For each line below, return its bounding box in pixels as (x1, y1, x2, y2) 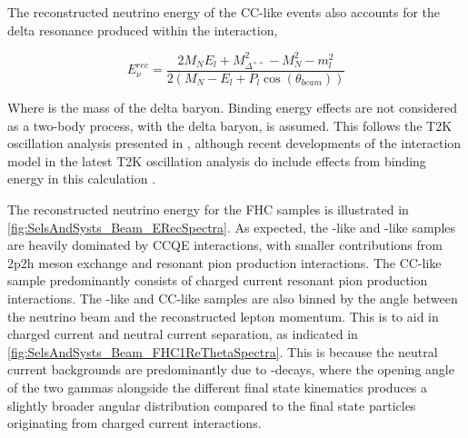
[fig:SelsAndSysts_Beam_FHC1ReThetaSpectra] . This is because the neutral (7, 342, 438, 361)
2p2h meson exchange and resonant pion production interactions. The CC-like (7, 253, 442, 272)
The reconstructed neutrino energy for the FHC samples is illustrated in (7, 199, 409, 218)
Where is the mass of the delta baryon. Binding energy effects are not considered (7, 98, 458, 117)
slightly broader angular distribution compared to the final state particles (7, 395, 416, 414)
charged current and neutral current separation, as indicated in (7, 324, 358, 343)
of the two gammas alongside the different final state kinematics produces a (7, 377, 428, 396)
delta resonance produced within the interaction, (7, 20, 278, 39)
